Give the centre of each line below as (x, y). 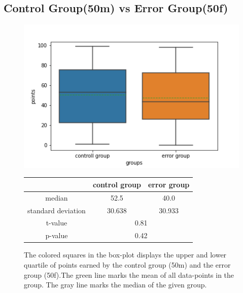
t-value (57, 223)
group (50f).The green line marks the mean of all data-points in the (129, 274)
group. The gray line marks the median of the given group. (115, 285)
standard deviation (57, 210)
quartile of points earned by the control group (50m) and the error (127, 265)
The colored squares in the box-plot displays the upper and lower (125, 255)
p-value (57, 235)
